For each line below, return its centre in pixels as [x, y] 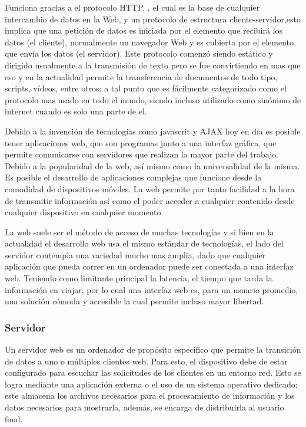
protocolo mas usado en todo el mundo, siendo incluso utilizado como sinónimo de [153, 99]
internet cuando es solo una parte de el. [76, 111]
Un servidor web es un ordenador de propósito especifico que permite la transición [153, 349]
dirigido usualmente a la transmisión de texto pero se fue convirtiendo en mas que [153, 65]
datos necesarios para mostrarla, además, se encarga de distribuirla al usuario [144, 407]
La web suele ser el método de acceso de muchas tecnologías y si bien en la [139, 231]
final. [14, 418]
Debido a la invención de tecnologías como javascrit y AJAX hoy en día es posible [153, 131]
